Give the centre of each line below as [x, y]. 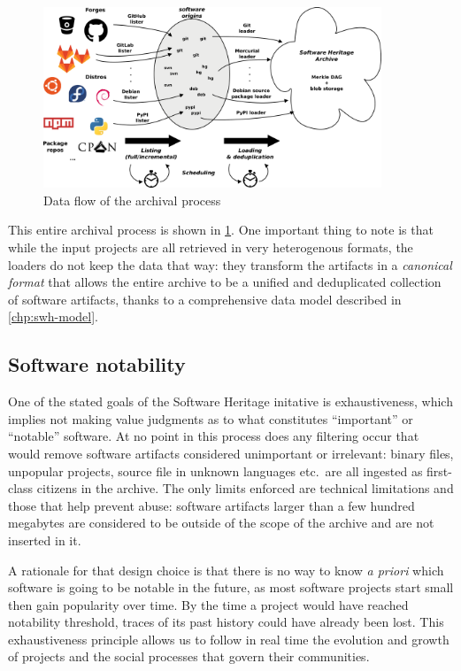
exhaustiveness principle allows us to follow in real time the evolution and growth [229, 639]
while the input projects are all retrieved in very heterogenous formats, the [211, 247]
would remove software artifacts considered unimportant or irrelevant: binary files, [231, 453]
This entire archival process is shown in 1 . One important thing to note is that [221, 230]
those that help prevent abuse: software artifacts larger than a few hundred [211, 505]
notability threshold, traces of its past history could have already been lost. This [226, 622]
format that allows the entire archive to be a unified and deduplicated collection [225, 282]
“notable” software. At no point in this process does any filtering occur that [214, 436]
